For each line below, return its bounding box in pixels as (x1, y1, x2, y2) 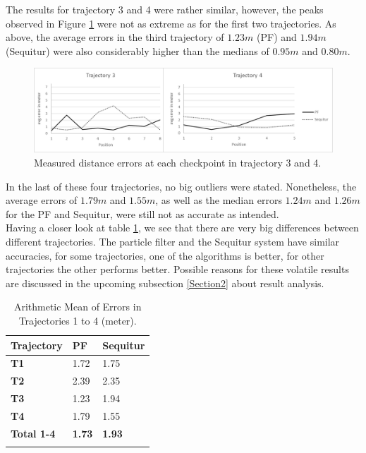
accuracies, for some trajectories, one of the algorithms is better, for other (6, 248, 324, 262)
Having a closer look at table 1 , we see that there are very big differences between (6, 220, 359, 235)
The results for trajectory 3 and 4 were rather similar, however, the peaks (6, 2, 324, 16)
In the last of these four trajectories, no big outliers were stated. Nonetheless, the (6, 179, 357, 193)
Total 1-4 (11, 425, 56, 440)
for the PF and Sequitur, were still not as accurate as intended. (6, 206, 279, 221)
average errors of (6, 193, 78, 207)
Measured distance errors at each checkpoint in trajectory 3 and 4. (34, 155, 322, 170)
